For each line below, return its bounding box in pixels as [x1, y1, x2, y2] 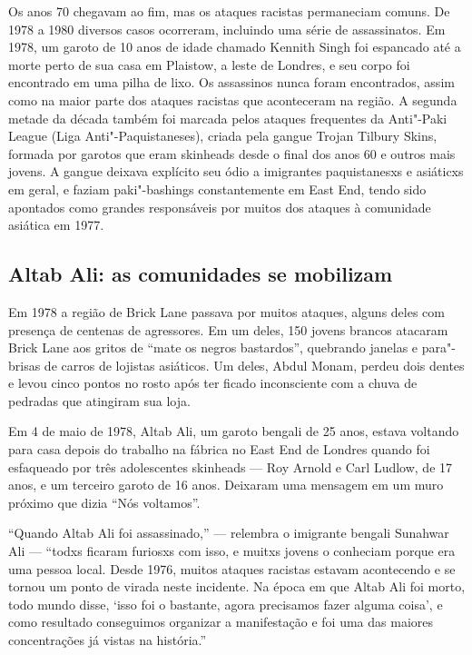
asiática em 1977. [8, 215, 104, 234]
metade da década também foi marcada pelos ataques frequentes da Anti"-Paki [8, 108, 447, 127]
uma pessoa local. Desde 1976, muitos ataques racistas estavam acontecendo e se [8, 559, 456, 578]
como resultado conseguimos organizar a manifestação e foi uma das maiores [8, 612, 434, 631]
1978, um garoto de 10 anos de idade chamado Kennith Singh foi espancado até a [8, 37, 461, 56]
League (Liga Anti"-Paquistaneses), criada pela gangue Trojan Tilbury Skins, [8, 126, 438, 145]
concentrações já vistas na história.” [8, 630, 207, 650]
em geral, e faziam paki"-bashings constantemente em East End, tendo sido [8, 179, 427, 198]
